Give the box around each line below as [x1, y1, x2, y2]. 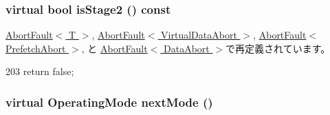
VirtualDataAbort [161, 28, 237, 42]
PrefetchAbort [5, 41, 66, 55]
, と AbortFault [81, 41, 148, 55]
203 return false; [5, 64, 74, 79]
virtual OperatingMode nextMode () [5, 93, 213, 110]
